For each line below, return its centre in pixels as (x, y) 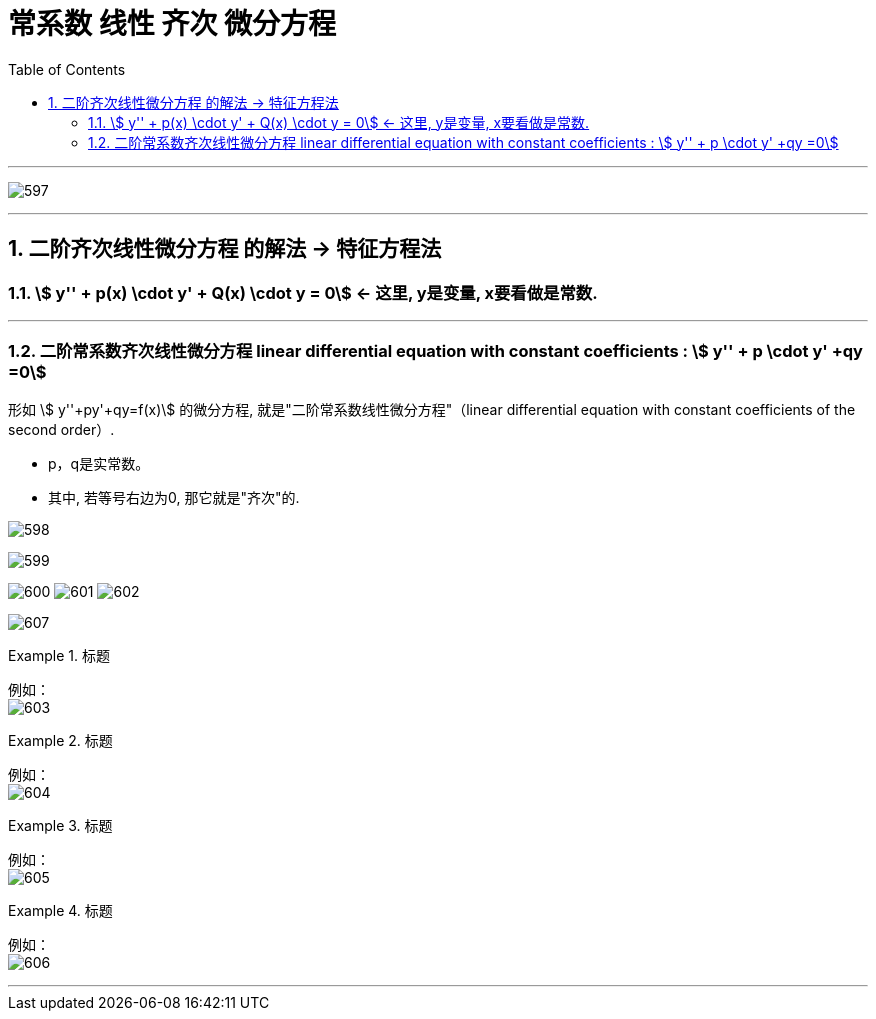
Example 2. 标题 (60, 740)
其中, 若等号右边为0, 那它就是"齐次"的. (174, 497)
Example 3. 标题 (60, 825)
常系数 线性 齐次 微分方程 (172, 24)
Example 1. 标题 (59, 655)
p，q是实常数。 (99, 463)
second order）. (61, 429)
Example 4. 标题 (60, 910)
